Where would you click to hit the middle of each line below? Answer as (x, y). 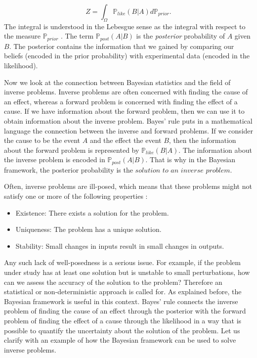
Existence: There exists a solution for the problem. (92, 212)
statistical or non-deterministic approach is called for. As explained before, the (123, 291)
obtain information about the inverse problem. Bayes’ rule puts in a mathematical (128, 121)
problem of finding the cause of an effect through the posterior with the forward (125, 311)
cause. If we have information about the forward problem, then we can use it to (124, 111)
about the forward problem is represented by (72, 150)
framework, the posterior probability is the (68, 169)
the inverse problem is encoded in (55, 159)
